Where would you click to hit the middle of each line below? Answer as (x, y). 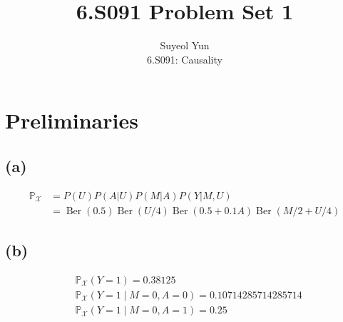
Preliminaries (72, 120)
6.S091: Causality (185, 59)
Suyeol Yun (185, 45)
